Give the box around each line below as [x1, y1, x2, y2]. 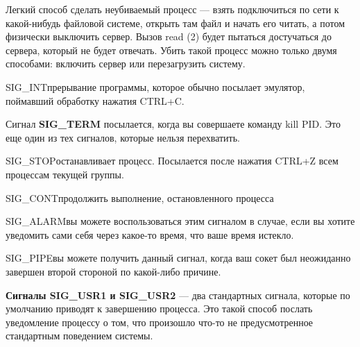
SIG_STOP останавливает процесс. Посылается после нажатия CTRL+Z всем [6, 153, 338, 168]
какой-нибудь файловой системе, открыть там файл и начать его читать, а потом [6, 15, 345, 30]
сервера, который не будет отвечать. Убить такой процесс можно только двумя [6, 42, 337, 57]
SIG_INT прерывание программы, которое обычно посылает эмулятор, [6, 79, 305, 94]
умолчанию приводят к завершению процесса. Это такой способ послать [6, 301, 313, 316]
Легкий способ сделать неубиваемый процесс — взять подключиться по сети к [6, 2, 339, 16]
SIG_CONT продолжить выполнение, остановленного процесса [6, 190, 274, 205]
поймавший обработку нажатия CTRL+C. [6, 93, 185, 108]
